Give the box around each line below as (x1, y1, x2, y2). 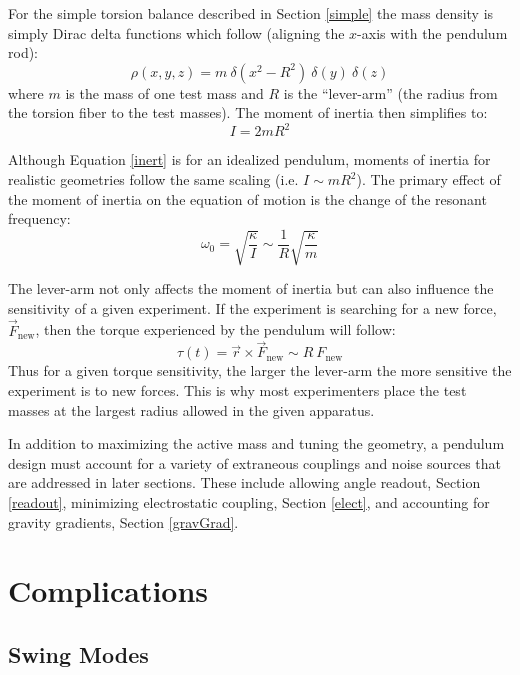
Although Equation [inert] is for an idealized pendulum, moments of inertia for (8, 149, 491, 170)
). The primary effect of (356, 169, 501, 190)
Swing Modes (8, 638, 149, 669)
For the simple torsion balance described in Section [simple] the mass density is (8, 3, 494, 23)
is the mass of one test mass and (65, 82, 264, 103)
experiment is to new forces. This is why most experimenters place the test (8, 380, 467, 401)
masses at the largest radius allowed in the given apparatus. (8, 399, 375, 420)
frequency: (8, 208, 71, 229)
